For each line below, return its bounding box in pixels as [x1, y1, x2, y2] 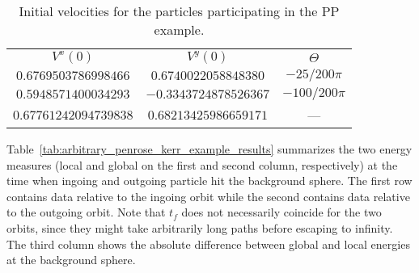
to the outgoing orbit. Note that [6, 204, 166, 220]
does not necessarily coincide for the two [181, 204, 382, 220]
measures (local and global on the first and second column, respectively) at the [6, 156, 398, 173]
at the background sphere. [6, 251, 136, 268]
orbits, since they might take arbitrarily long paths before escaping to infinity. [6, 219, 393, 236]
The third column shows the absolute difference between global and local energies [6, 235, 410, 252]
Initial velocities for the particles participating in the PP [19, 2, 340, 20]
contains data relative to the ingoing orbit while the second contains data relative [6, 187, 410, 204]
